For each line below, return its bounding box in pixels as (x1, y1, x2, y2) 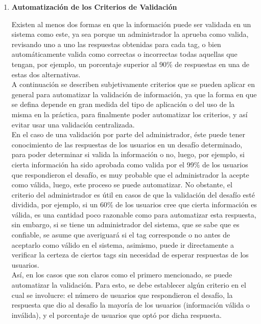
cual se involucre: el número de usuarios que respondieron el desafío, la (11, 289, 233, 300)
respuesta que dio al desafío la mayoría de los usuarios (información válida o (11, 299, 250, 310)
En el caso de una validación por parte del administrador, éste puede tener (11, 129, 245, 140)
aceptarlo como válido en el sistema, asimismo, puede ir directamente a (11, 239, 234, 250)
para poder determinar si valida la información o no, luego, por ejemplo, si (11, 149, 245, 160)
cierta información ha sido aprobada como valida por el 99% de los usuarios (11, 159, 248, 169)
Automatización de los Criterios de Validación (11, 2, 177, 12)
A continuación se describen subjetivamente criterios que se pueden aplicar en (11, 79, 255, 90)
